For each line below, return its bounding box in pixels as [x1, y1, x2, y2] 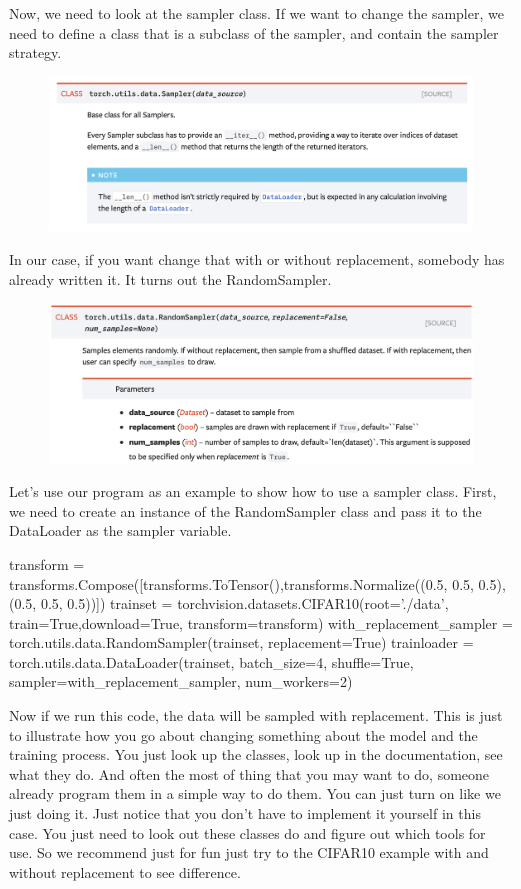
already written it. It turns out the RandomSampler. [9, 268, 332, 289]
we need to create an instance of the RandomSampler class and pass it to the [9, 500, 482, 521]
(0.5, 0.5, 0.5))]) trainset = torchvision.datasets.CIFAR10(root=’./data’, [9, 593, 449, 614]
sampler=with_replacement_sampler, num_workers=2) [9, 671, 353, 692]
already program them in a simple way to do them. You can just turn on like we [9, 783, 501, 804]
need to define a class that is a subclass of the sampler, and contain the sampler [9, 22, 499, 43]
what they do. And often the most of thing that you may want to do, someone [9, 763, 490, 784]
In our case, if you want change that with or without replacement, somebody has [9, 248, 505, 269]
